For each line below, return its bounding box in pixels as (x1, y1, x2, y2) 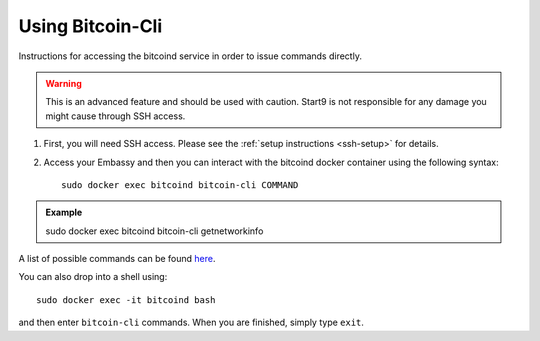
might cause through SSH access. (45, 110, 186, 122)
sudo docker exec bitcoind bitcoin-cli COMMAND (61, 179, 299, 190)
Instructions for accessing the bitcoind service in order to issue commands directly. (18, 50, 362, 62)
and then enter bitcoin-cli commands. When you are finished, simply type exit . (18, 316, 365, 329)
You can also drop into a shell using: (18, 271, 168, 283)
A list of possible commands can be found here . (18, 253, 216, 265)
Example (45, 206, 83, 219)
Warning (45, 77, 82, 89)
